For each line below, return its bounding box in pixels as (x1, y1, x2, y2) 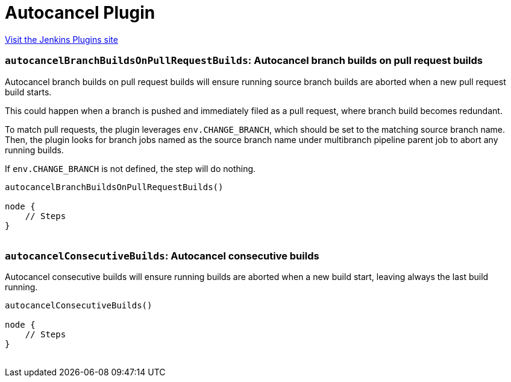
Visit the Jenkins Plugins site (5, 34, 118, 45)
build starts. (5, 86, 52, 97)
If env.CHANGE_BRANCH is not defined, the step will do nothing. (5, 163, 256, 174)
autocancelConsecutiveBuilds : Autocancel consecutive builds (5, 249, 319, 262)
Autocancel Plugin (5, 2, 155, 23)
